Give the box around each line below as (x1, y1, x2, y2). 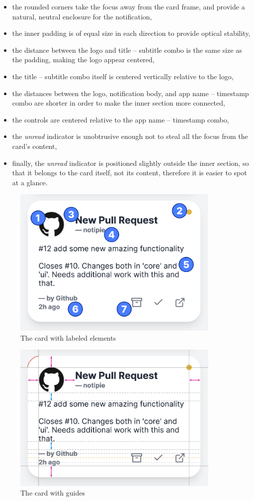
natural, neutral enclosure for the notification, (12, 11, 152, 21)
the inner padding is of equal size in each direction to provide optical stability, (12, 28, 251, 38)
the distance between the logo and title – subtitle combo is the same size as (12, 44, 242, 55)
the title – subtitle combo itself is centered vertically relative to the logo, (12, 71, 234, 81)
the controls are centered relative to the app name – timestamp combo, (12, 114, 229, 125)
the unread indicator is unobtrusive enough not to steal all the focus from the (12, 131, 248, 141)
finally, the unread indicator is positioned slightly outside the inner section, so (12, 157, 249, 168)
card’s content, (12, 140, 57, 151)
